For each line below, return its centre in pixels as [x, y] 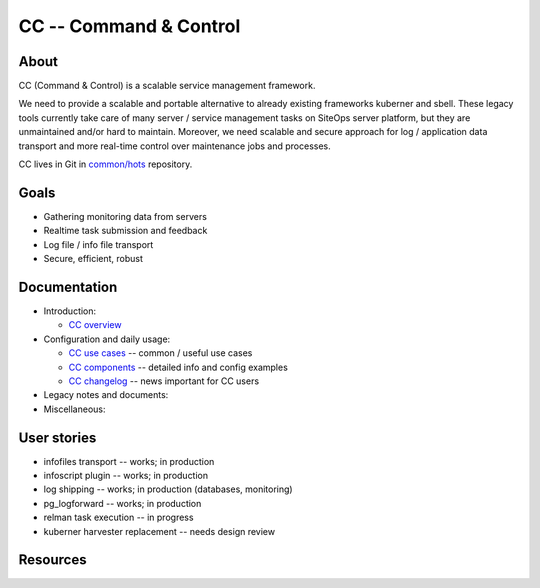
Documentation [68, 286]
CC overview [95, 325]
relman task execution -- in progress [118, 517]
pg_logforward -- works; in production [122, 503]
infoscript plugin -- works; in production [126, 476]
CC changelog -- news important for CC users [164, 381]
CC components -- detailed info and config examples [178, 367]
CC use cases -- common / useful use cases [160, 353]
